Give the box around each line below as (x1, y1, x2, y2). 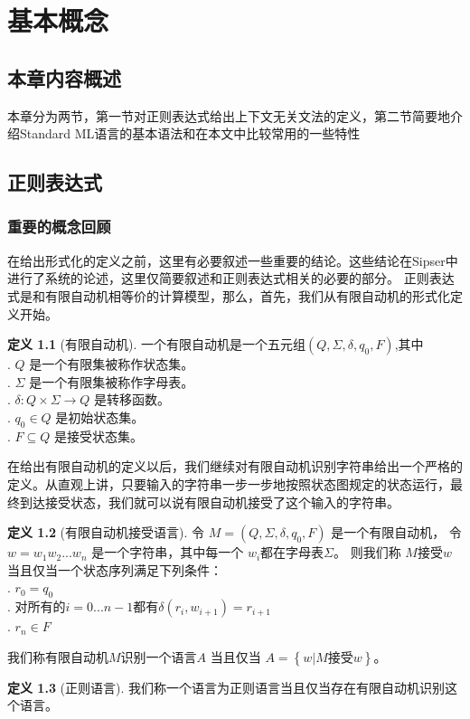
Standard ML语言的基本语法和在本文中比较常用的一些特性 (19, 124, 361, 143)
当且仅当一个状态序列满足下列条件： (7, 560, 222, 579)
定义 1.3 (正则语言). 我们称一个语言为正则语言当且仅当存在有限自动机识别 (7, 677, 446, 696)
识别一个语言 (120, 647, 197, 666)
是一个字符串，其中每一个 (91, 543, 244, 562)
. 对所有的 (7, 597, 66, 616)
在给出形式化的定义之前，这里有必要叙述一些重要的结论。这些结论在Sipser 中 (7, 251, 458, 270)
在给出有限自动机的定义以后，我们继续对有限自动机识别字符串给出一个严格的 (7, 457, 463, 476)
